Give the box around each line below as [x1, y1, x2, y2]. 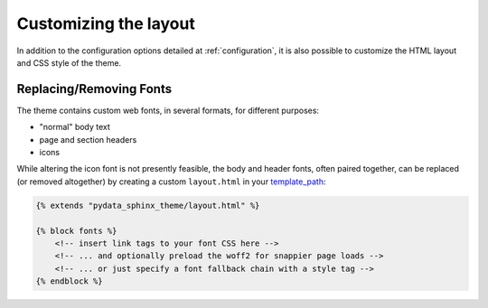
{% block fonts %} [35, 226, 117, 236]
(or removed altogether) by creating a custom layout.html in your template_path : [16, 176, 326, 187]
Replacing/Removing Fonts [16, 81, 172, 97]
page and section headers [39, 134, 137, 145]
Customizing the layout [16, 14, 196, 33]
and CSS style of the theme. [16, 57, 122, 68]
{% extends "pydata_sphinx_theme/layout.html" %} [35, 200, 260, 210]
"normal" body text [39, 122, 110, 133]
